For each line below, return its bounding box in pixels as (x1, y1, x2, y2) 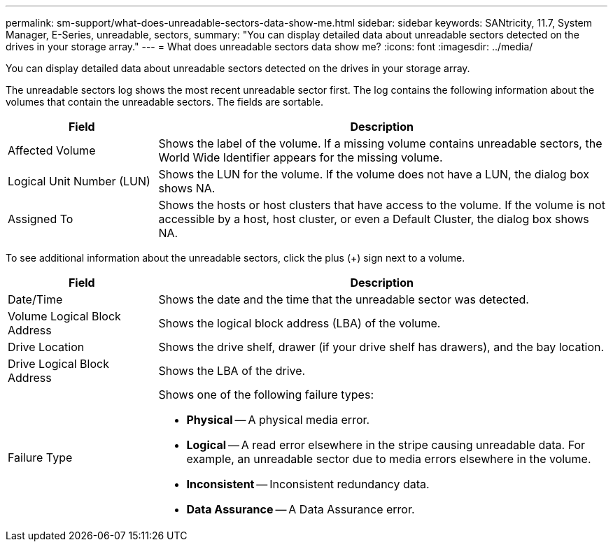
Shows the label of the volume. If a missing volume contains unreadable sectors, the (158, 136, 603, 150)
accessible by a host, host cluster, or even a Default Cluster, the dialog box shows (158, 212, 589, 226)
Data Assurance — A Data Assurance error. (186, 502, 415, 516)
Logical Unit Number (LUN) (8, 174, 150, 188)
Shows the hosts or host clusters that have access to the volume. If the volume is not (158, 198, 605, 212)
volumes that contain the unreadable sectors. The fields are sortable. (6, 96, 324, 108)
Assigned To (8, 212, 73, 226)
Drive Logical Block (8, 357, 109, 371)
